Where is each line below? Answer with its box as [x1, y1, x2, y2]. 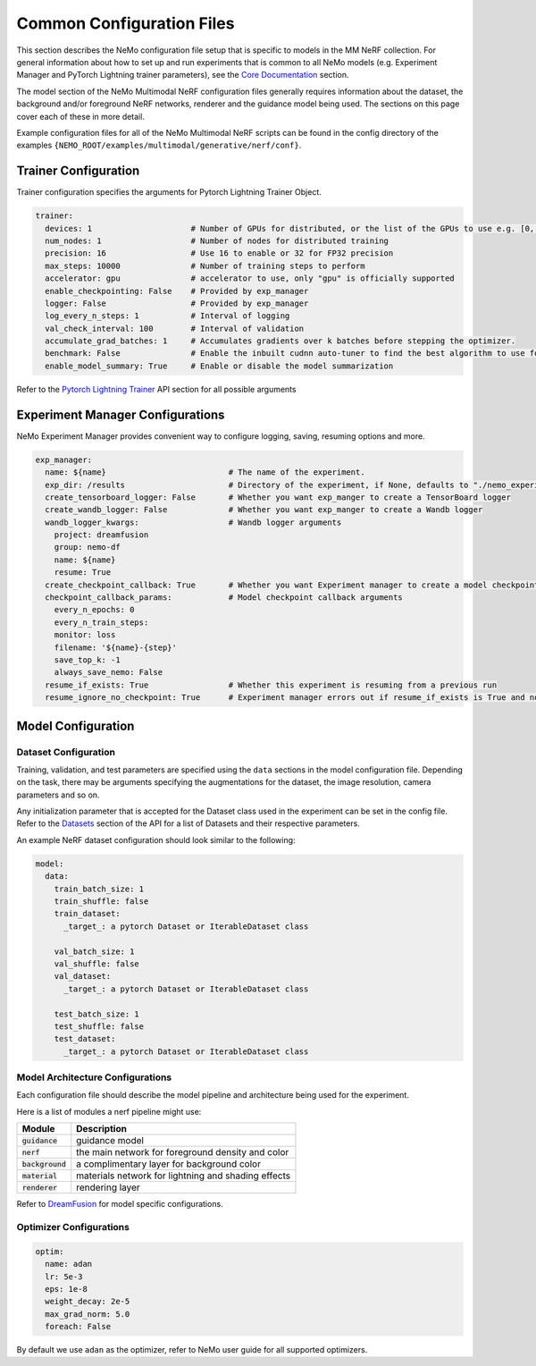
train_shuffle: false [54, 897, 149, 906]
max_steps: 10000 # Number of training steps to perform [45, 260, 365, 271]
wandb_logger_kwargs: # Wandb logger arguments [45, 517, 342, 527]
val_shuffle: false [54, 958, 140, 969]
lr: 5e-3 [45, 1271, 83, 1282]
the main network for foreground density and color [76, 1146, 289, 1159]
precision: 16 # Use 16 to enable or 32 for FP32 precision [45, 249, 394, 258]
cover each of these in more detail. [16, 111, 145, 122]
